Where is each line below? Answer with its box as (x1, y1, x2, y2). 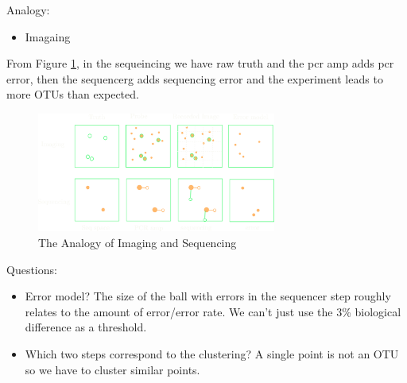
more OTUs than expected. (6, 86, 139, 103)
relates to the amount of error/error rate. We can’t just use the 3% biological (25, 303, 401, 319)
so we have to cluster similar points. (25, 361, 200, 377)
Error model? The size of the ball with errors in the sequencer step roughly (25, 288, 391, 304)
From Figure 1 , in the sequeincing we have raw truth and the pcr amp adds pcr (6, 55, 394, 72)
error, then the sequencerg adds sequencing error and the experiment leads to (6, 70, 383, 87)
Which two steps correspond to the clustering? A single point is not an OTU (25, 345, 399, 362)
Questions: (6, 261, 57, 277)
